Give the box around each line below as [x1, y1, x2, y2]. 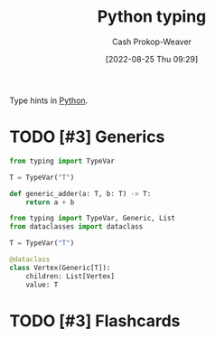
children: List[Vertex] [25, 271, 116, 281]
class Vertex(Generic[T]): [9, 263, 111, 272]
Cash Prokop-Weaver [111, 36, 192, 47]
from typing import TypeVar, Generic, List [9, 214, 176, 223]
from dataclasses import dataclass [9, 222, 144, 231]
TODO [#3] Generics [9, 127, 165, 147]
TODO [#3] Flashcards [9, 310, 181, 331]
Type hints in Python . [9, 95, 89, 106]
